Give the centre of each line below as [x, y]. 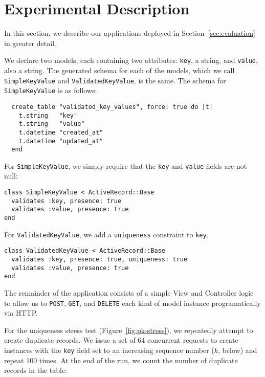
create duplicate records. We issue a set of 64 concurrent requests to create [121, 340]
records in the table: [36, 370]
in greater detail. [30, 43]
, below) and [238, 350]
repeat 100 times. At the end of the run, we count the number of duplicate [121, 360]
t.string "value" [52, 124]
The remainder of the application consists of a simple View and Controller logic [129, 292]
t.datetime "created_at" [61, 132]
